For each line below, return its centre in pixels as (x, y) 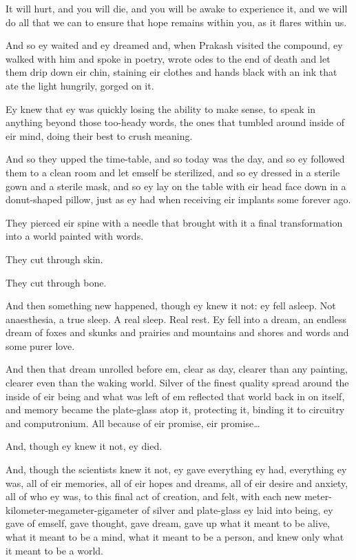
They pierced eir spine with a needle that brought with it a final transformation (174, 222)
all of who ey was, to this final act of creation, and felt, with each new (154, 496)
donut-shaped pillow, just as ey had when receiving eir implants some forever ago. (178, 199)
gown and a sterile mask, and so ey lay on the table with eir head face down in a (176, 186)
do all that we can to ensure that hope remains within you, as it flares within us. (176, 22)
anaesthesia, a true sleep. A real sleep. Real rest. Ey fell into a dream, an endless (176, 319)
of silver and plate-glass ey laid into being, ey (238, 509)
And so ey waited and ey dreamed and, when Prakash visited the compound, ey (174, 45)
